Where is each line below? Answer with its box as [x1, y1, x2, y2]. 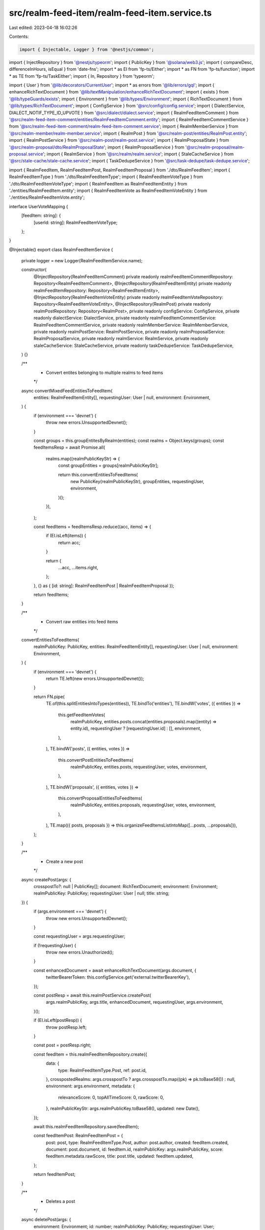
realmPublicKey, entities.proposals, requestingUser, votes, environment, [70, 802, 216, 808]
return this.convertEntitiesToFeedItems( [58, 471, 138, 477]
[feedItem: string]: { [21, 213, 61, 218]
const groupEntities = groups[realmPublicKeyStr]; [58, 462, 159, 468]
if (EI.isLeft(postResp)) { [33, 1017, 82, 1023]
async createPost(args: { [21, 876, 72, 883]
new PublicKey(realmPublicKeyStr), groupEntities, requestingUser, [70, 479, 205, 484]
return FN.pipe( [33, 694, 65, 700]
